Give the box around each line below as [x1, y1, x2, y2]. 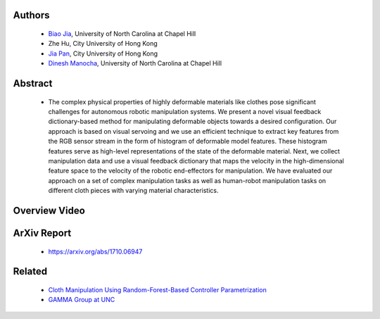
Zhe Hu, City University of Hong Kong [48, 39, 158, 48]
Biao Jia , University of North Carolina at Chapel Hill [48, 30, 196, 38]
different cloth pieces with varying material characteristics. [48, 187, 219, 195]
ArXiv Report [13, 227, 72, 239]
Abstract [13, 77, 53, 89]
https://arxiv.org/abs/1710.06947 [48, 247, 143, 256]
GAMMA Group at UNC [48, 296, 115, 304]
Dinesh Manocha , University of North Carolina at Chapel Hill [48, 59, 222, 68]
